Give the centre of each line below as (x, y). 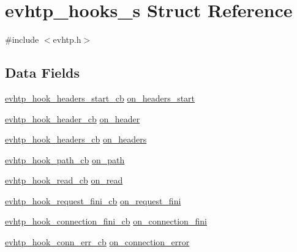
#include (22, 39)
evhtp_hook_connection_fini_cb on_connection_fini (106, 221)
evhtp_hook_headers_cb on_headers (76, 139)
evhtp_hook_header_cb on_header (73, 118)
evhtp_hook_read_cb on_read (64, 180)
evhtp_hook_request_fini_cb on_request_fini (93, 200)
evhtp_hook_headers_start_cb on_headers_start (100, 98)
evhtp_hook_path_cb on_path (65, 159)
